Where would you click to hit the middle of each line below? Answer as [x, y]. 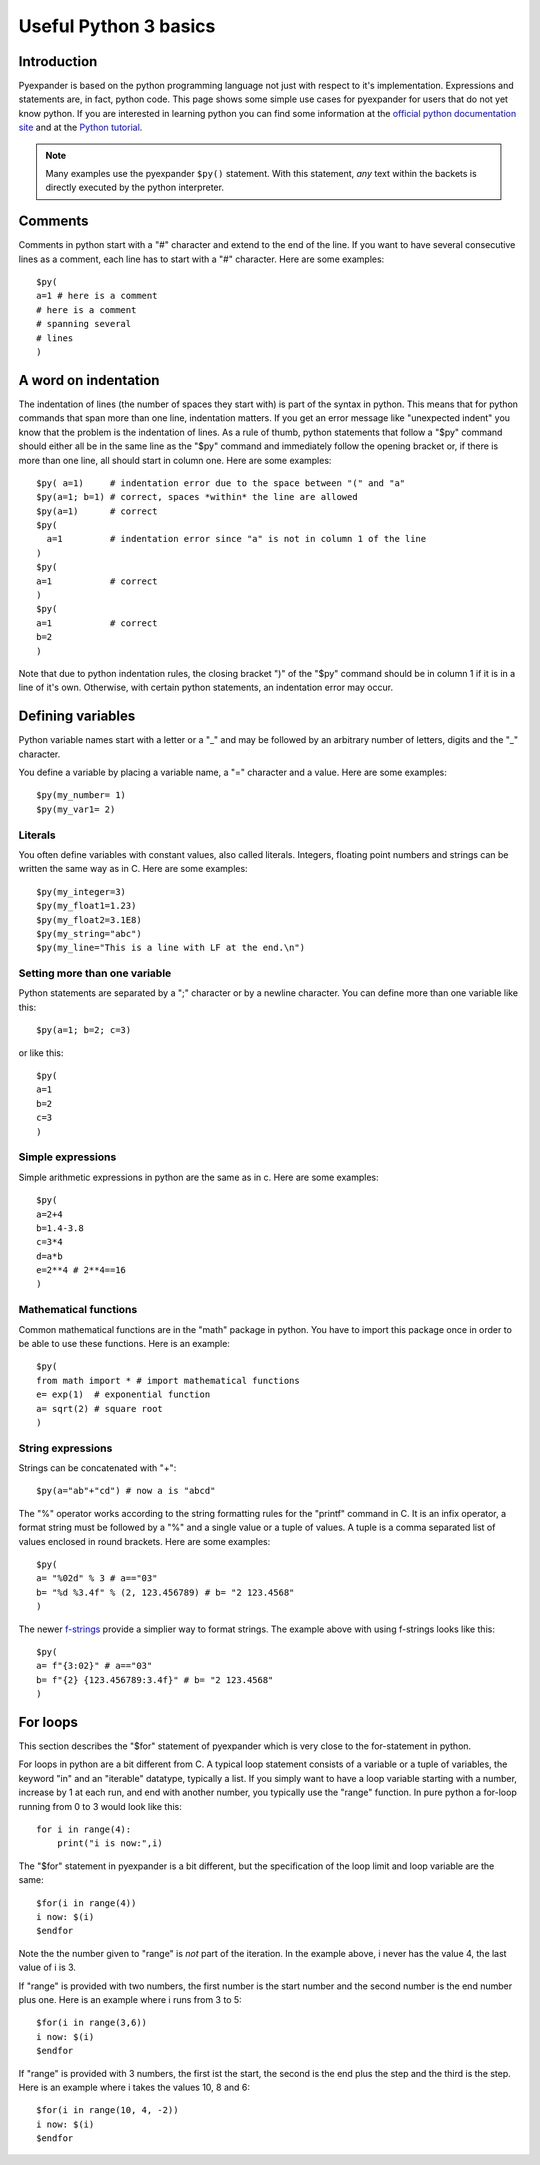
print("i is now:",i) [110, 1843]
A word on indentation [89, 380]
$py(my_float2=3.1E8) [89, 919]
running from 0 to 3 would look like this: [100, 1806]
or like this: [41, 1052]
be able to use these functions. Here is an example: [124, 1343]
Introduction [58, 61]
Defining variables [77, 716]
